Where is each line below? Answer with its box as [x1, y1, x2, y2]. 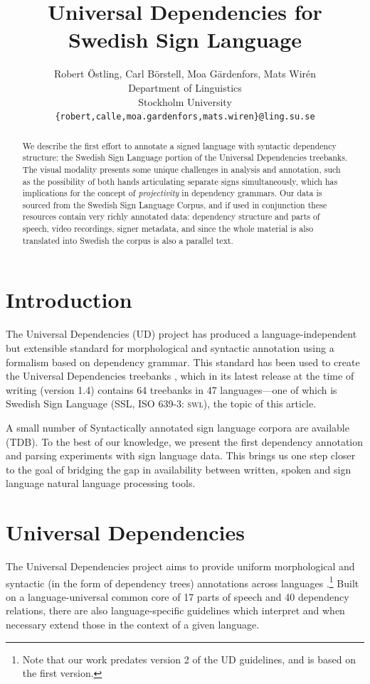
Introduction [6, 285, 132, 314]
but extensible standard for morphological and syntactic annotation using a [6, 340, 334, 355]
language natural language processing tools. [6, 476, 196, 491]
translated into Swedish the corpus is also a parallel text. [22, 234, 233, 246]
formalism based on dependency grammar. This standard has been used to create [6, 354, 360, 369]
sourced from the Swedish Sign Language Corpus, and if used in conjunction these [22, 198, 327, 210]
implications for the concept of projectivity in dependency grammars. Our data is [22, 187, 322, 199]
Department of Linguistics [128, 80, 242, 95]
